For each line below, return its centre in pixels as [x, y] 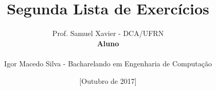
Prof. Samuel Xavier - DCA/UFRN [108, 33]
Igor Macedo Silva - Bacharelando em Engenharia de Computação [108, 63]
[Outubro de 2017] [108, 80]
